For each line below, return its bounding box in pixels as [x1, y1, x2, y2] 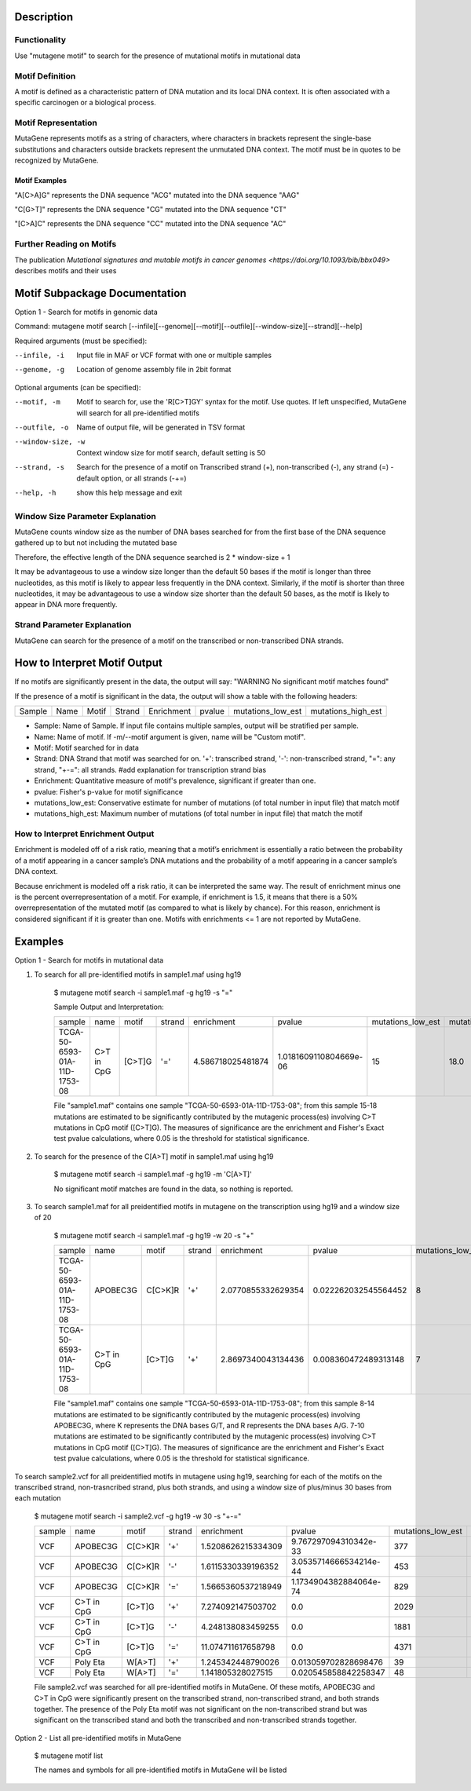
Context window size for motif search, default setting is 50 [76, 448, 266, 457]
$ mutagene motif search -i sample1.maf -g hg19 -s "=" [53, 988, 233, 997]
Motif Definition [14, 71, 76, 82]
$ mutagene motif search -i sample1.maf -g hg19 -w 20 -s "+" [53, 1230, 254, 1240]
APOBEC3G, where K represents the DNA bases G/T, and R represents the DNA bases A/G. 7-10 [53, 1420, 365, 1430]
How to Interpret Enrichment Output [14, 828, 155, 839]
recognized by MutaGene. [14, 155, 99, 165]
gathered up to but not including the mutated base [14, 538, 177, 547]
